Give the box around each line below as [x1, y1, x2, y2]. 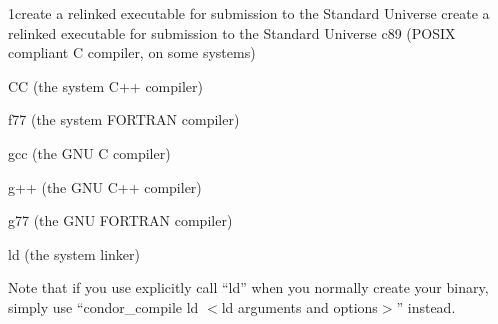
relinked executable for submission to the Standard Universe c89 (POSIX [8, 22, 456, 43]
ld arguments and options [221, 296, 378, 317]
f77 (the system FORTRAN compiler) [8, 109, 240, 130]
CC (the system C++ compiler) [8, 75, 203, 96]
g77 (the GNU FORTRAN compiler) [8, 210, 233, 231]
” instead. [396, 296, 456, 317]
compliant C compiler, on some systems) [8, 42, 256, 63]
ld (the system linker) [8, 243, 141, 264]
